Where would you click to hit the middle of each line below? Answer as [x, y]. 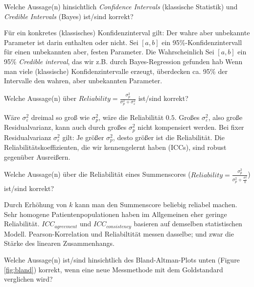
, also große [225, 117]
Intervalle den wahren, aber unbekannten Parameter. [83, 81]
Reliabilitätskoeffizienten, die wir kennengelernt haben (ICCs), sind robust [115, 147]
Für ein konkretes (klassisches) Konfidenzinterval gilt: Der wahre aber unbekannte [127, 33]
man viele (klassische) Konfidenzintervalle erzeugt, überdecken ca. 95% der [116, 71]
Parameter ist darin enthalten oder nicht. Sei [71, 42]
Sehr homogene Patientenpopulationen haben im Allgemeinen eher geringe [115, 214]
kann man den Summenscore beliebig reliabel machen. [156, 204]
